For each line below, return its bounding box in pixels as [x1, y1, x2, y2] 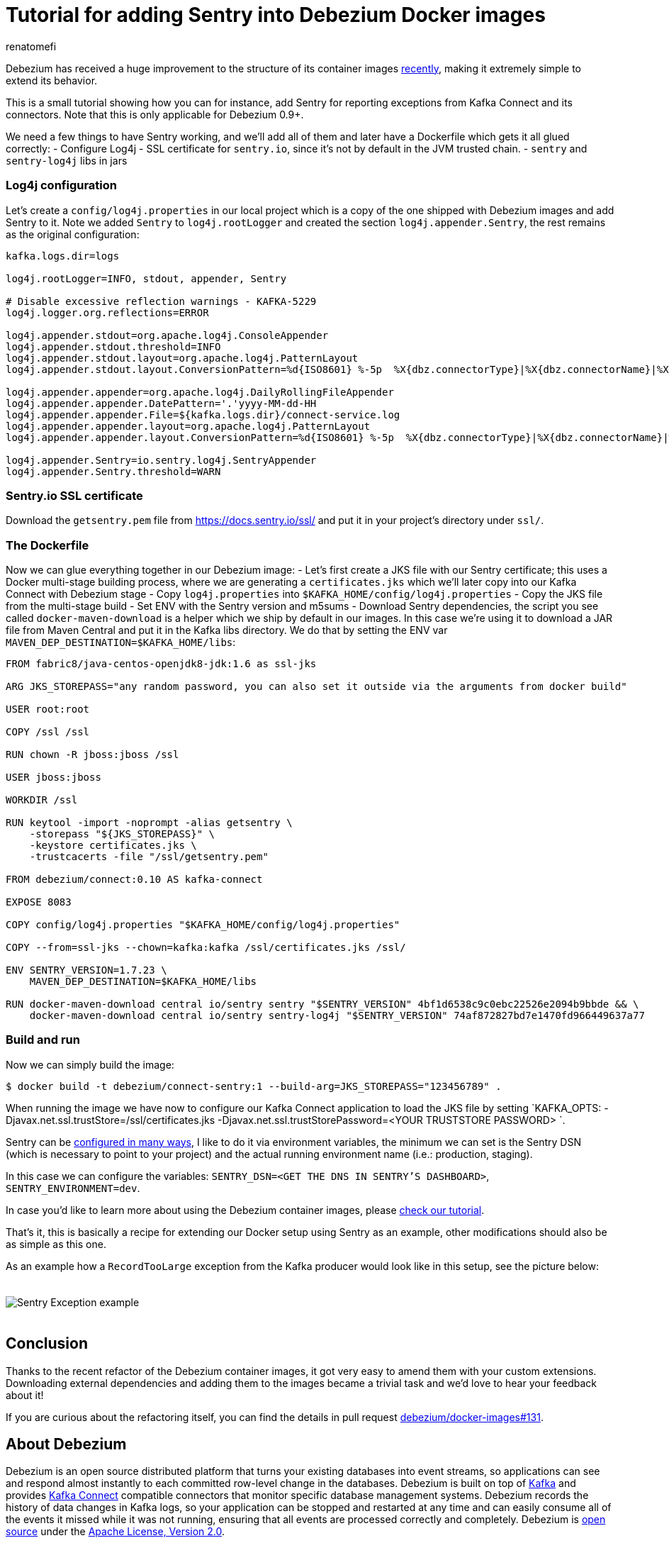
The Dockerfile [6, 537, 89, 552]
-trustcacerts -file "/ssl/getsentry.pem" [29, 851, 269, 862]
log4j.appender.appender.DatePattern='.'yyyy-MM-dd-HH [6, 397, 317, 409]
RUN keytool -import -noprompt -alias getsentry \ [6, 817, 293, 828]
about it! [6, 1388, 44, 1401]
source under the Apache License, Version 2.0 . [6, 1525, 225, 1538]
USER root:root [6, 703, 90, 715]
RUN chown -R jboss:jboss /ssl [6, 749, 179, 760]
